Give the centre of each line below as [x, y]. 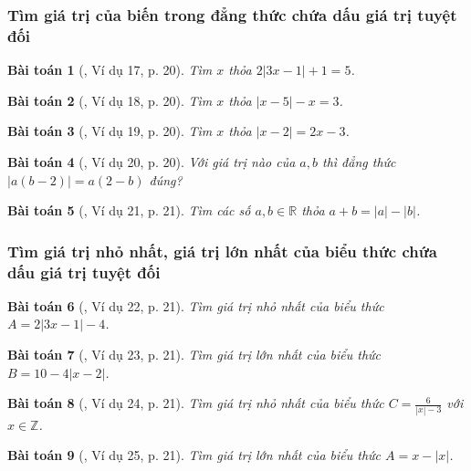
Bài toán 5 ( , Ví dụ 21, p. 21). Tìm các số [129, 210]
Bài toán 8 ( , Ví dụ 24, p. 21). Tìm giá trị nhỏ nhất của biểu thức [196, 403]
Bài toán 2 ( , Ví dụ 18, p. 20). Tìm [110, 100]
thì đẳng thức [359, 161]
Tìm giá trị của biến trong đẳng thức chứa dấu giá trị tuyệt [232, 14]
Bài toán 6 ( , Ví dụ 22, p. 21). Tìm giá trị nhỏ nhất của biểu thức [196, 305]
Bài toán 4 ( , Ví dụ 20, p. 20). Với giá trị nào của [152, 161]
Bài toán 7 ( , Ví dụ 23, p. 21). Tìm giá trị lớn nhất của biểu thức [194, 355]
